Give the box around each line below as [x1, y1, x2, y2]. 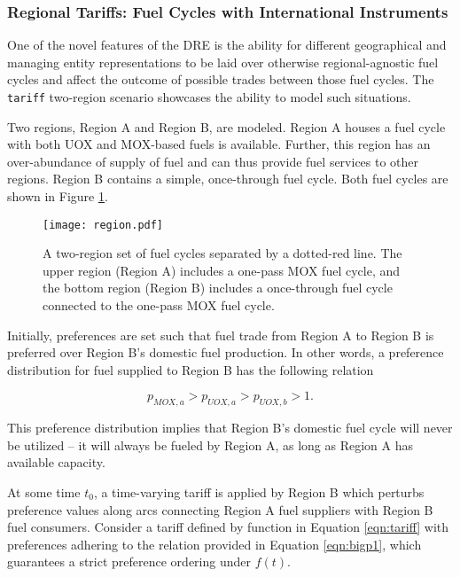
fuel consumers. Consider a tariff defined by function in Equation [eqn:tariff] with [7, 518, 449, 536]
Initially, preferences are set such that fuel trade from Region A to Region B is [7, 325, 434, 344]
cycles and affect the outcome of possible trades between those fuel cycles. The [7, 70, 434, 89]
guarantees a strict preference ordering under [7, 552, 251, 571]
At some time [7, 483, 81, 502]
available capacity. [7, 453, 105, 472]
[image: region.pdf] [43, 218, 164, 231]
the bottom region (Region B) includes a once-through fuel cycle [43, 278, 393, 297]
